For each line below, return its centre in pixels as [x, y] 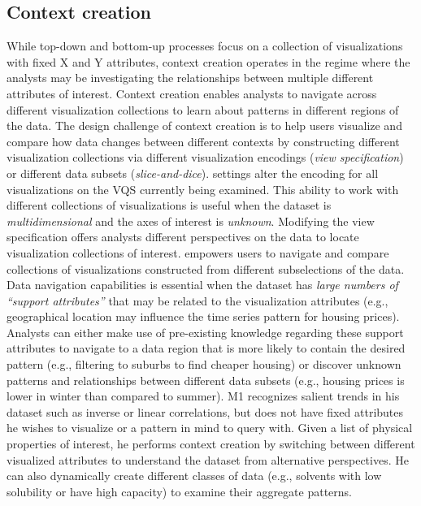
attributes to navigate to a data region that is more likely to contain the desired [206, 348]
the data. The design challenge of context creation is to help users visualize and [204, 125]
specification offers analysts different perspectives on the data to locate [183, 237]
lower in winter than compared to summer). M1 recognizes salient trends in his [203, 396]
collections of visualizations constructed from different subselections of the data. [206, 268]
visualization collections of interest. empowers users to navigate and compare [198, 252]
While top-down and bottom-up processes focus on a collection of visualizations [205, 46]
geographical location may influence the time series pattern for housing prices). [203, 316]
